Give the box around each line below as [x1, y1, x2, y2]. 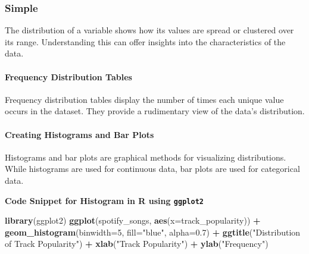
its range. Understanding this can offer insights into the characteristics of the [5, 35, 286, 48]
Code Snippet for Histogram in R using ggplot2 [5, 194, 204, 206]
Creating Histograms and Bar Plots [5, 128, 154, 140]
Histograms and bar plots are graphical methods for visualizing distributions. [5, 150, 286, 163]
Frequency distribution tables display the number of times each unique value [5, 93, 284, 105]
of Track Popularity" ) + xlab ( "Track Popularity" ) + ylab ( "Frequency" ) [5, 237, 269, 250]
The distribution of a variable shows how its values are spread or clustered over [5, 24, 294, 36]
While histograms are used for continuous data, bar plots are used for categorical [5, 162, 300, 175]
